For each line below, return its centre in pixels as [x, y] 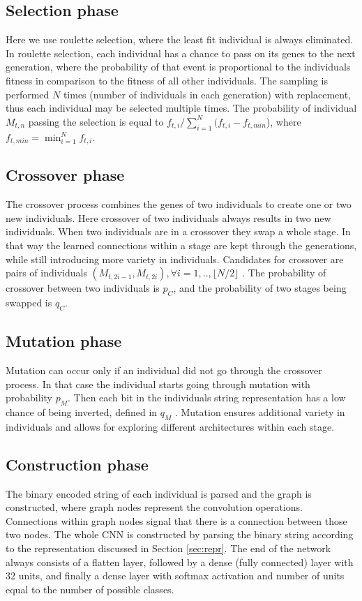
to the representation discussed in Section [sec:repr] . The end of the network [168, 548]
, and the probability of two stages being [260, 288]
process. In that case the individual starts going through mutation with [158, 384]
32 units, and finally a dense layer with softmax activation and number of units [175, 576]
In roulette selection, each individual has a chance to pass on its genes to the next [181, 53]
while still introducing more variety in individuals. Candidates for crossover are [175, 259]
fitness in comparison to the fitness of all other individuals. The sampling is [167, 80]
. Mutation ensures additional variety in [260, 411]
